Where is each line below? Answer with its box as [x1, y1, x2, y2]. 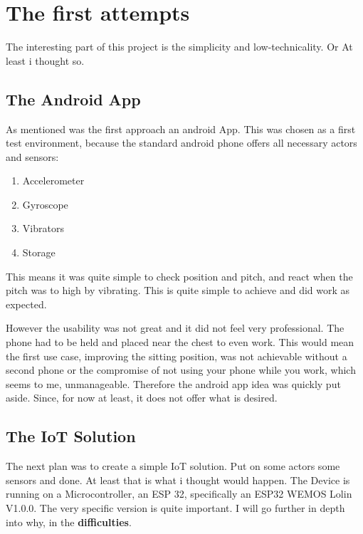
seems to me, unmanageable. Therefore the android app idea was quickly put [6, 376, 341, 391]
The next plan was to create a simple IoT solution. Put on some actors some [6, 459, 340, 473]
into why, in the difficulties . [6, 514, 132, 529]
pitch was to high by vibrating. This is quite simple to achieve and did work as [6, 283, 350, 298]
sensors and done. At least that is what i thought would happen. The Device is [6, 472, 350, 487]
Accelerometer [22, 173, 85, 188]
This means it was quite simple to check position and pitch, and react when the [6, 268, 353, 283]
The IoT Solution [6, 425, 136, 447]
